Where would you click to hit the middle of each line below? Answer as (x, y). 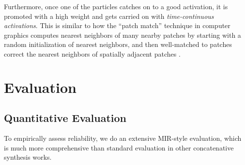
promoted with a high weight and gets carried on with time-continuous (109, 16)
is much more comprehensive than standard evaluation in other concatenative (119, 147)
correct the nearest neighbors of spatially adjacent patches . (92, 53)
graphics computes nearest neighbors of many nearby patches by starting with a (122, 35)
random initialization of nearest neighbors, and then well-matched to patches (118, 44)
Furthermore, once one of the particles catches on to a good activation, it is (116, 6)
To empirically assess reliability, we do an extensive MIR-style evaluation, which (123, 138)
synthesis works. (28, 157)
